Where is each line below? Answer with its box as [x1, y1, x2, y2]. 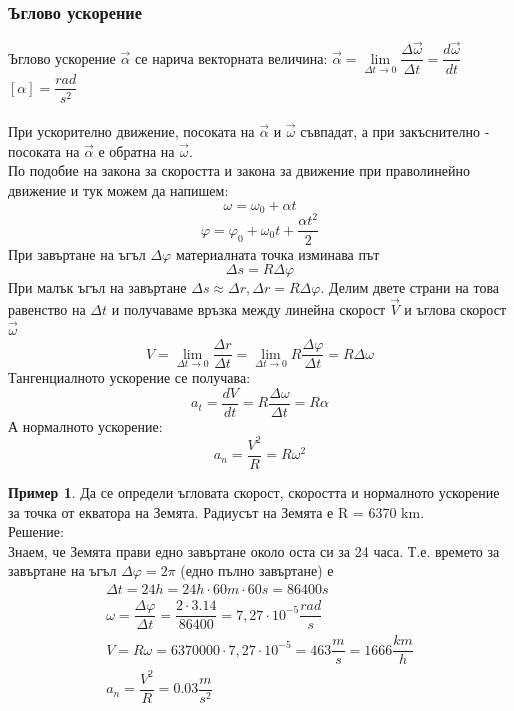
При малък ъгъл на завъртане [8, 277, 187, 298]
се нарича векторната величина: [134, 47, 328, 68]
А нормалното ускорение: [8, 415, 163, 436]
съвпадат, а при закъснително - [300, 121, 490, 142]
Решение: [8, 521, 64, 542]
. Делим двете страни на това [320, 277, 500, 298]
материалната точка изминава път [175, 243, 380, 264]
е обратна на [98, 140, 175, 161]
